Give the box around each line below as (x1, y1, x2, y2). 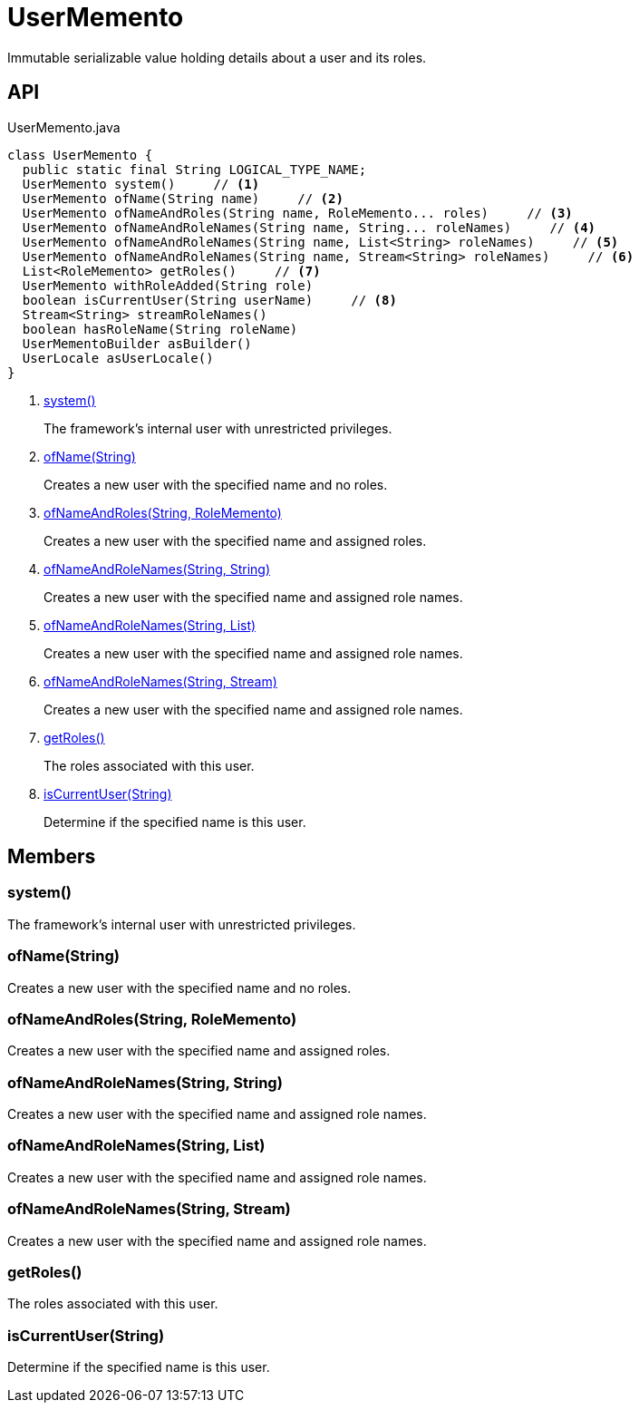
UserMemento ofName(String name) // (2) (22, 190, 344, 206)
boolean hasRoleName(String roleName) (22, 321, 298, 336)
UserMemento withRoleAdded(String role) (22, 277, 314, 293)
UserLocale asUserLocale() (22, 350, 214, 365)
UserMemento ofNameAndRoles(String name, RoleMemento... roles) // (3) (22, 205, 573, 220)
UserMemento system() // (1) (22, 176, 260, 191)
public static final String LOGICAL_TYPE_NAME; (22, 161, 367, 177)
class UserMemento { (7, 147, 153, 162)
